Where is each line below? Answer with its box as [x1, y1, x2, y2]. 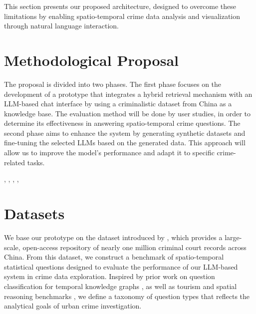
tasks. [27, 157, 45, 167]
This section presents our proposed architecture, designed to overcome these [4, 1, 237, 11]
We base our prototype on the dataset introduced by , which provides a [4, 232, 223, 242]
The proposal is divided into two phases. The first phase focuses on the [4, 78, 222, 89]
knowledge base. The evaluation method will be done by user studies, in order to [4, 108, 251, 118]
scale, [4, 242, 20, 252]
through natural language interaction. [4, 20, 119, 31]
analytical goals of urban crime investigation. [4, 301, 142, 311]
